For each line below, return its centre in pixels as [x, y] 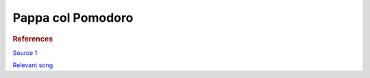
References [33, 39]
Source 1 [25, 53]
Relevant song [33, 65]
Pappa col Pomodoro [73, 18]
